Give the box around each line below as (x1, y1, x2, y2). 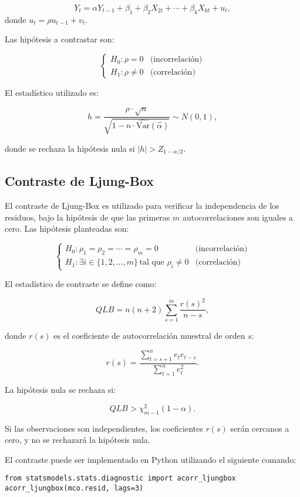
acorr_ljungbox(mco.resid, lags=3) (5, 484, 144, 492)
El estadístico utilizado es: (5, 86, 99, 98)
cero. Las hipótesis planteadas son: (5, 222, 129, 235)
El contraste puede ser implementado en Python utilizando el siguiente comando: (5, 453, 296, 465)
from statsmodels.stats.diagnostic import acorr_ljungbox (5, 474, 236, 483)
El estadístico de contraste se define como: (5, 278, 157, 290)
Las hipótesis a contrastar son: (5, 33, 114, 45)
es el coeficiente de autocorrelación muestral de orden (53, 329, 245, 342)
